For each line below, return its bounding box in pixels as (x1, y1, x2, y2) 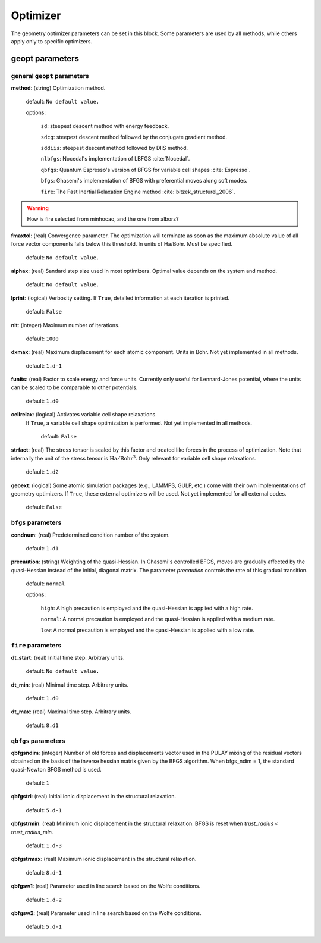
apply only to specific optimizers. (11, 37, 92, 45)
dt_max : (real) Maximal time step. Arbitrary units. (11, 708, 131, 715)
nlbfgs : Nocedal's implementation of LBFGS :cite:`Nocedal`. (40, 155, 190, 162)
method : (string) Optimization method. (11, 84, 106, 92)
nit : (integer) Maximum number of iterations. (11, 321, 120, 328)
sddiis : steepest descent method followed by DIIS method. (40, 145, 188, 152)
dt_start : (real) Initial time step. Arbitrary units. (11, 654, 125, 661)
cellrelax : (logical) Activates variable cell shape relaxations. (11, 411, 157, 418)
